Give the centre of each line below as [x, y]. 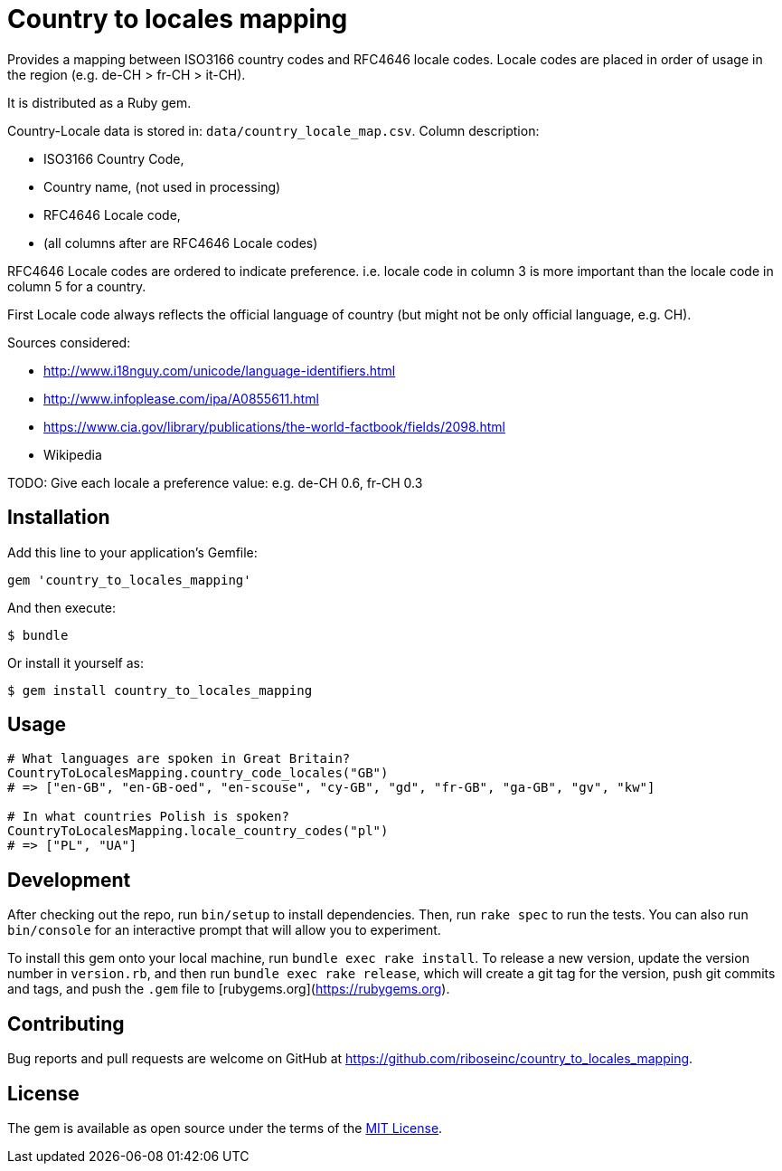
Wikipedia [73, 454]
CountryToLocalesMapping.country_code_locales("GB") [198, 773]
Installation [59, 518]
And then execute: [61, 607]
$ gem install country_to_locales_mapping [160, 690]
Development [69, 880]
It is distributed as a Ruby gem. [99, 102]
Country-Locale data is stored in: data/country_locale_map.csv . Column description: [273, 130]
